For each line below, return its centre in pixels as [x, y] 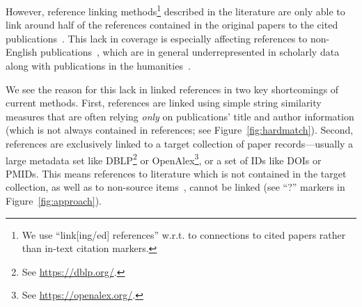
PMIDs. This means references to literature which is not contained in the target [176, 173]
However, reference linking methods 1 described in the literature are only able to [175, 10]
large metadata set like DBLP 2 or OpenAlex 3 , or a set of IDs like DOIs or [164, 159]
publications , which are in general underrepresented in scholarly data [190, 52]
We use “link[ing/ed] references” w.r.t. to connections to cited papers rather [184, 234]
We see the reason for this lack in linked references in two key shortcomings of [172, 89]
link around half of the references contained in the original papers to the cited [172, 25]
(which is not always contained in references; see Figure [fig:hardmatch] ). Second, [180, 130]
